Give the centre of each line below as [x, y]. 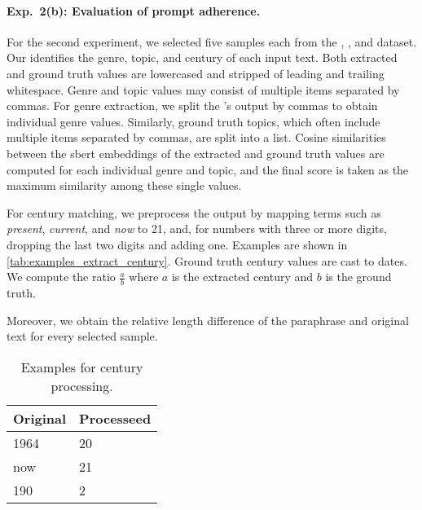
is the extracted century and [242, 277]
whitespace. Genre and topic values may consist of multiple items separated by [203, 89]
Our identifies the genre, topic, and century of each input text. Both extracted [202, 57]
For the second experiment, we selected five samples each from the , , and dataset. [212, 41]
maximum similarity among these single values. [124, 185]
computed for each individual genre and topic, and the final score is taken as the [208, 169]
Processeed [115, 418]
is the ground [358, 277]
